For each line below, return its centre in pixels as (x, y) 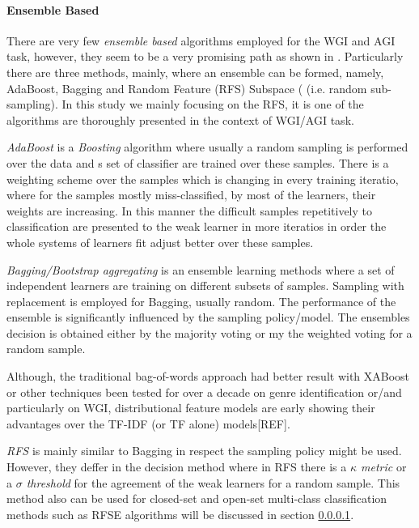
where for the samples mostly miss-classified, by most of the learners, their (191, 195)
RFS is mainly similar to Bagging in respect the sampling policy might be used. (204, 451)
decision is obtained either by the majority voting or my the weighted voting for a (209, 332)
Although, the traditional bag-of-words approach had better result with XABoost (208, 376)
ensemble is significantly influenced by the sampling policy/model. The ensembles (208, 317)
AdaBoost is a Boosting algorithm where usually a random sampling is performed (207, 147)
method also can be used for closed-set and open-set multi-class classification (197, 498)
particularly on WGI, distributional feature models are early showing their (191, 408)
